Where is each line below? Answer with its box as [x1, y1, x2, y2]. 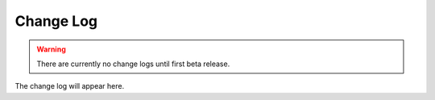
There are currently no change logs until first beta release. [36, 59, 230, 69]
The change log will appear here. [14, 81, 125, 91]
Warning [36, 44, 66, 54]
